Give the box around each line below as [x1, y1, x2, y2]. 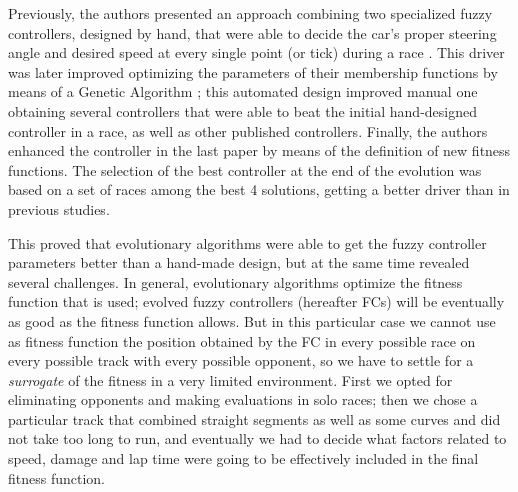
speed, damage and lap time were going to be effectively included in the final [8, 448, 479, 469]
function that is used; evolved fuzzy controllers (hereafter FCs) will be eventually [8, 291, 505, 312]
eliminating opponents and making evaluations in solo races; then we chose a [8, 389, 478, 410]
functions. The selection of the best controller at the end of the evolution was [8, 159, 482, 180]
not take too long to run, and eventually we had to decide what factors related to [8, 428, 507, 449]
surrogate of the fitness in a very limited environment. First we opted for [8, 369, 453, 390]
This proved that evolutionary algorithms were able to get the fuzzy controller [8, 232, 487, 253]
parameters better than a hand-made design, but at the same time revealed [8, 252, 470, 273]
